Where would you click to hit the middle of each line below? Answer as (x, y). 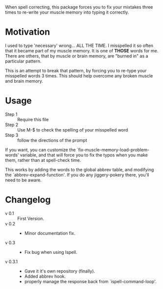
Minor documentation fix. (50, 233)
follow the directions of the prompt (52, 140)
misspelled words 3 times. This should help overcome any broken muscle (79, 76)
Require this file (33, 119)
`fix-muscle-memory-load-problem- (113, 150)
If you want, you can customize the (40, 150)
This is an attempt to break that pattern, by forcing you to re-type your (76, 70)
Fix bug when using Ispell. (51, 252)
